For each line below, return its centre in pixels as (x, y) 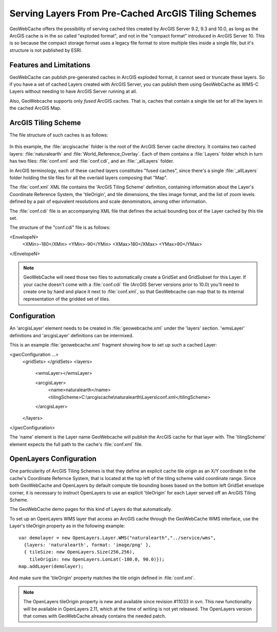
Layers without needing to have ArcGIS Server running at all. (73, 91)
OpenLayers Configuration (53, 459)
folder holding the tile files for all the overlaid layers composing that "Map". (88, 178)
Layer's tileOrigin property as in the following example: (67, 526)
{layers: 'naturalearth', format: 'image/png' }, (87, 545)
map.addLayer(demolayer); (51, 567)
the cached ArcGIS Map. (35, 108)
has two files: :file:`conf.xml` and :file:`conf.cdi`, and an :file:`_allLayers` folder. (92, 161)
